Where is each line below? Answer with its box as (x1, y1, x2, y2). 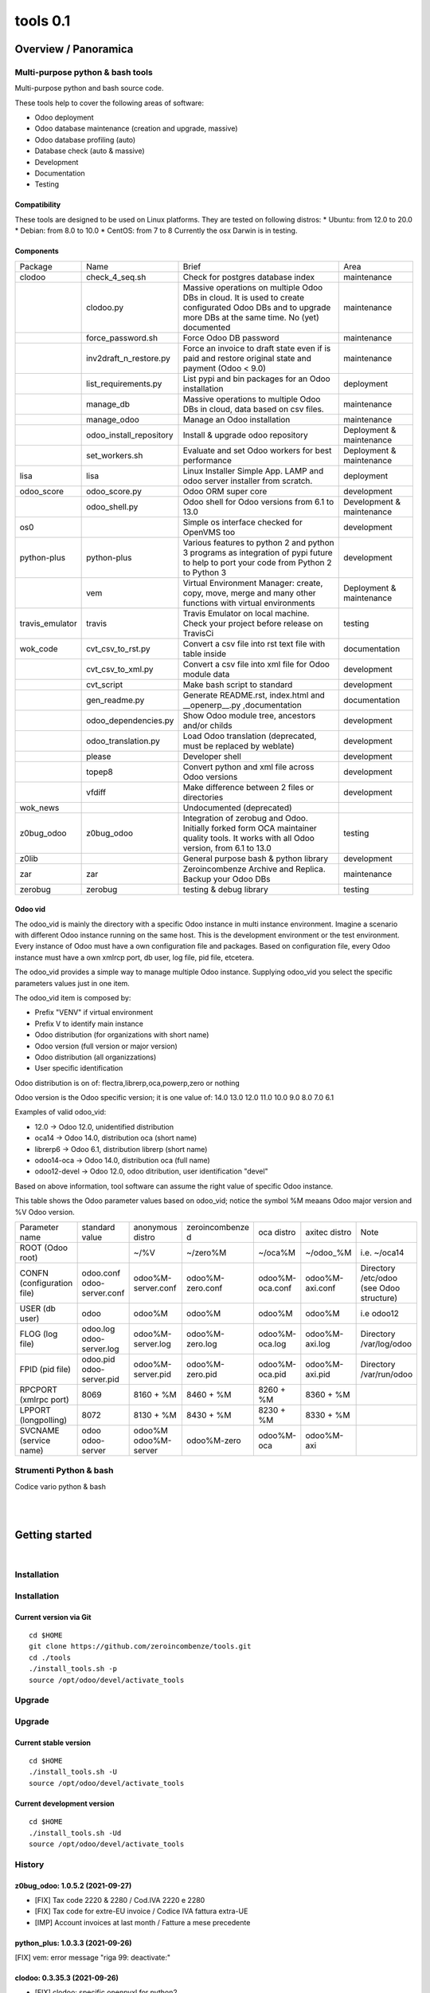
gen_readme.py (86, 694, 145, 706)
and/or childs (182, 720, 233, 731)
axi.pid (305, 1368, 330, 1379)
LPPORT (19, 1404, 52, 1415)
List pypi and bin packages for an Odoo (182, 373, 330, 384)
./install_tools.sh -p (29, 1665, 118, 1673)
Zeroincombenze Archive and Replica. (182, 863, 326, 875)
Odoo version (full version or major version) (34, 1041, 178, 1051)
